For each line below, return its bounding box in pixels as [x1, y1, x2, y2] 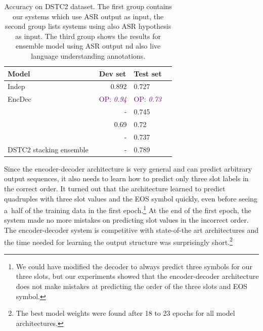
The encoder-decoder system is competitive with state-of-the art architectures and [4, 224, 258, 235]
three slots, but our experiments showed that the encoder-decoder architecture [16, 271, 259, 281]
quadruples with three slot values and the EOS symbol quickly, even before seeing [4, 193, 257, 203]
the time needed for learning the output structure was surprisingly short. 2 [4, 235, 233, 247]
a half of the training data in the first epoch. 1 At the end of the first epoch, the [4, 203, 251, 215]
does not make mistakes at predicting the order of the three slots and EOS [16, 280, 248, 291]
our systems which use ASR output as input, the [13, 11, 164, 21]
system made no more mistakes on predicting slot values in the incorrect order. [4, 215, 249, 225]
